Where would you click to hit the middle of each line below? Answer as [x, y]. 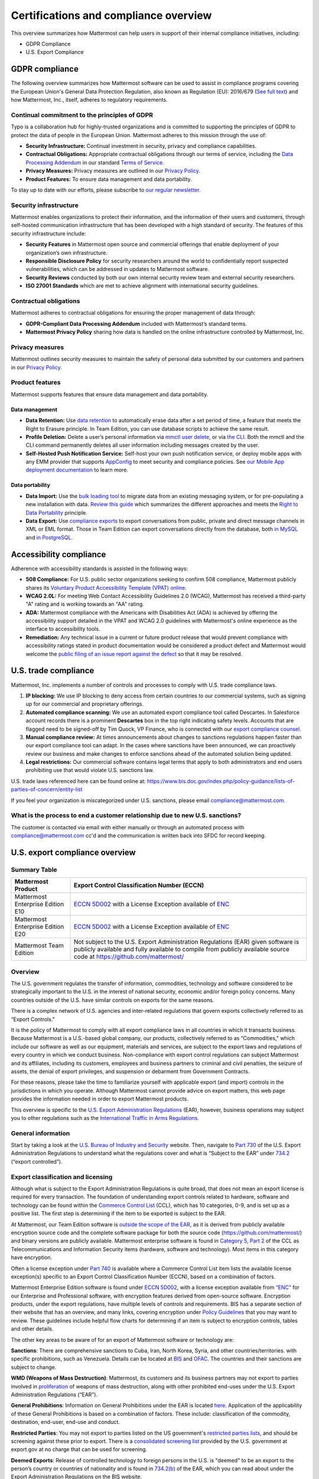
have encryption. [32, 1258]
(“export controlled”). [37, 1161]
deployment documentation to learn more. [77, 470]
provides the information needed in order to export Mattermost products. [100, 1099]
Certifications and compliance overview [111, 15]
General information [40, 1133]
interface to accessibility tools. [63, 629]
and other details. [32, 1329]
